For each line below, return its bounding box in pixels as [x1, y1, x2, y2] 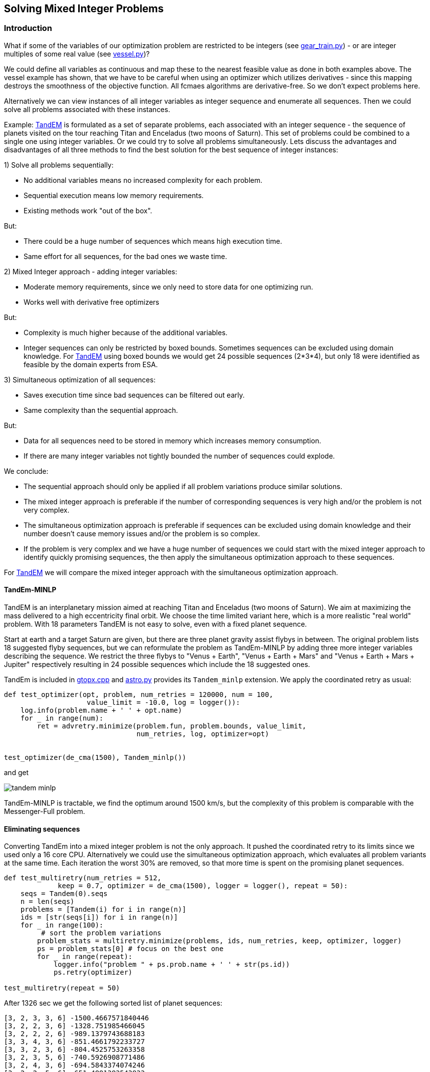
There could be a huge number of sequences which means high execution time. [24, 236, 282, 245]
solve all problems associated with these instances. [4, 105, 171, 114]
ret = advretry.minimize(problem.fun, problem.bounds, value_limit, [37, 722, 307, 730]
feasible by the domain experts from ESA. [24, 360, 158, 369]
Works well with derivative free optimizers [24, 297, 159, 306]
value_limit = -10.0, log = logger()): [86, 698, 240, 707]
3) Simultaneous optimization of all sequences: [4, 375, 156, 384]
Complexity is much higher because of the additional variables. [24, 328, 228, 337]
